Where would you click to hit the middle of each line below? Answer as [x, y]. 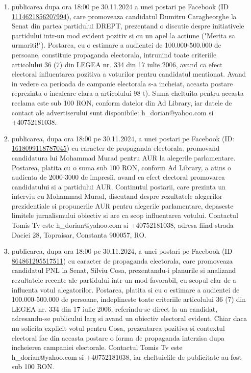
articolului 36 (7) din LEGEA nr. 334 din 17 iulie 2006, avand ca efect [117, 64]
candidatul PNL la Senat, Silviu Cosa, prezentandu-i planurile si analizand [124, 270]
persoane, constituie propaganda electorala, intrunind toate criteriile [114, 54]
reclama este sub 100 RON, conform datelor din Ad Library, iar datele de [122, 102]
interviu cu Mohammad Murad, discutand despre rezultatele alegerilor [117, 196]
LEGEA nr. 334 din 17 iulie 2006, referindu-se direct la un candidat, [114, 308]
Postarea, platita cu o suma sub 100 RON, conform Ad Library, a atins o [121, 167]
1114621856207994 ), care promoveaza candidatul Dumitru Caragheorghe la [124, 16]
